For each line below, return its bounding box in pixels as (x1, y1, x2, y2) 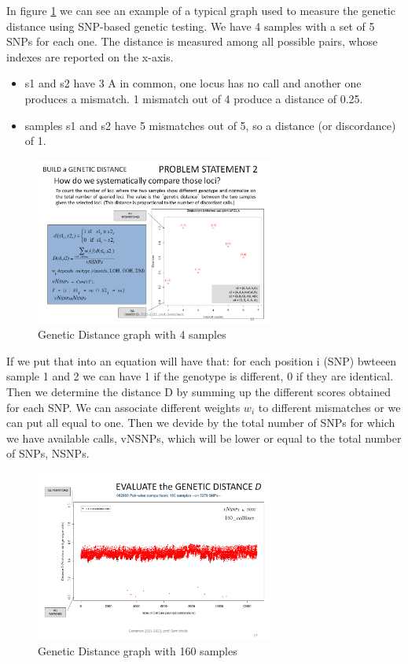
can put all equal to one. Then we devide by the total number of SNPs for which (6, 414, 395, 431)
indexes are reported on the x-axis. (6, 48, 174, 65)
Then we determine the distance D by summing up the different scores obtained (6, 383, 391, 399)
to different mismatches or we (258, 399, 401, 415)
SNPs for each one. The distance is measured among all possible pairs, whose (6, 33, 378, 50)
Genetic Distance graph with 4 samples (38, 326, 226, 343)
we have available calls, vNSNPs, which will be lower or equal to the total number (6, 429, 402, 446)
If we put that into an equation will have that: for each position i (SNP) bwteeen (6, 352, 397, 369)
